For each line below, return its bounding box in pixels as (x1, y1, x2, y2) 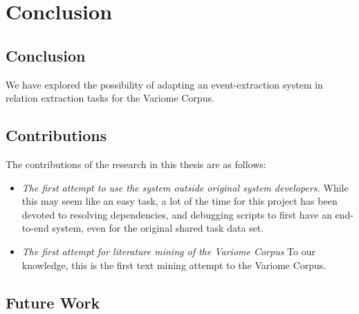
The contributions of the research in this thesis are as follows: (6, 156, 266, 171)
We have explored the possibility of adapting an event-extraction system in (6, 77, 323, 91)
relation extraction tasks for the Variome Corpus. (6, 91, 214, 105)
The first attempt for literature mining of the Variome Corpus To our (21, 243, 315, 258)
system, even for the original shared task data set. (52, 221, 264, 235)
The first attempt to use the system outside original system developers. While (21, 180, 349, 194)
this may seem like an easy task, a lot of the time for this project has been (21, 194, 338, 208)
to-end (21, 221, 49, 235)
